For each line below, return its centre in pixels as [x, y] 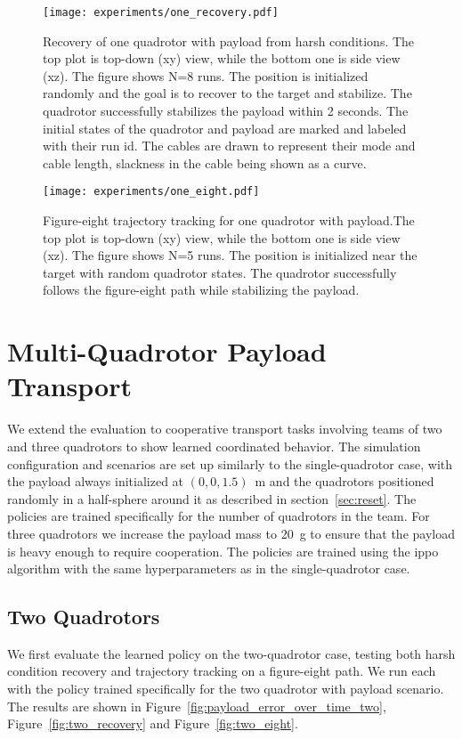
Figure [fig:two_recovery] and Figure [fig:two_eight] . [153, 723]
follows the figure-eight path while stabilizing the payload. [201, 290]
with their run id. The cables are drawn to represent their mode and [229, 146]
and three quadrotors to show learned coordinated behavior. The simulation [214, 446]
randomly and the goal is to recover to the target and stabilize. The [227, 93]
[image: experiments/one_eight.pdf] [151, 192]
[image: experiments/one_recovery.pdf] [161, 12]
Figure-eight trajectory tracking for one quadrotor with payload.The [229, 220]
